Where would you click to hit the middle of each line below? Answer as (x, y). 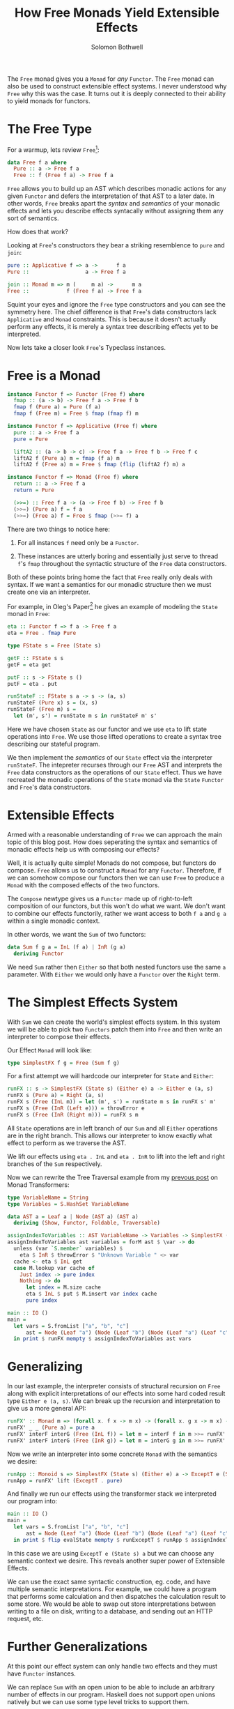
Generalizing (45, 1367)
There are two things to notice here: (58, 529)
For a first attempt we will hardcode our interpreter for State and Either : (110, 1076)
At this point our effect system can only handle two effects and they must (112, 1666)
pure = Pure (31, 439)
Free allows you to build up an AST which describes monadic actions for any (117, 189)
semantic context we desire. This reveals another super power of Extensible (116, 1561)
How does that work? (38, 232)
